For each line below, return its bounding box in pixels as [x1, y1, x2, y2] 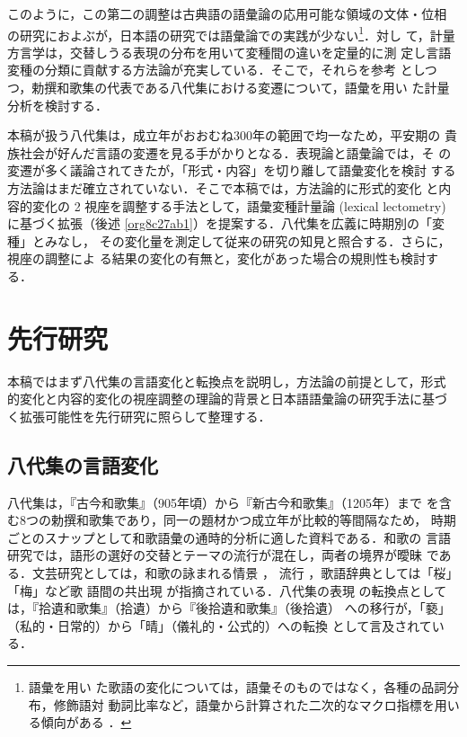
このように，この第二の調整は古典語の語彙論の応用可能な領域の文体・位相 [7, 4, 447, 22]
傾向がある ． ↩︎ [40, 713, 132, 732]
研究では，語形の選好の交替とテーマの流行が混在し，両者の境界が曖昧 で [7, 546, 439, 564]
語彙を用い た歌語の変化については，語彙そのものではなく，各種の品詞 [28, 678, 447, 697]
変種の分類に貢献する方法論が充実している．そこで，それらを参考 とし [7, 60, 425, 79]
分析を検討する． [7, 95, 108, 114]
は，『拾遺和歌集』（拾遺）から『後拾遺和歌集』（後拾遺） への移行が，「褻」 [7, 599, 451, 617]
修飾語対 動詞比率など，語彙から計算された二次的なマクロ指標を [53, 695, 435, 714]
